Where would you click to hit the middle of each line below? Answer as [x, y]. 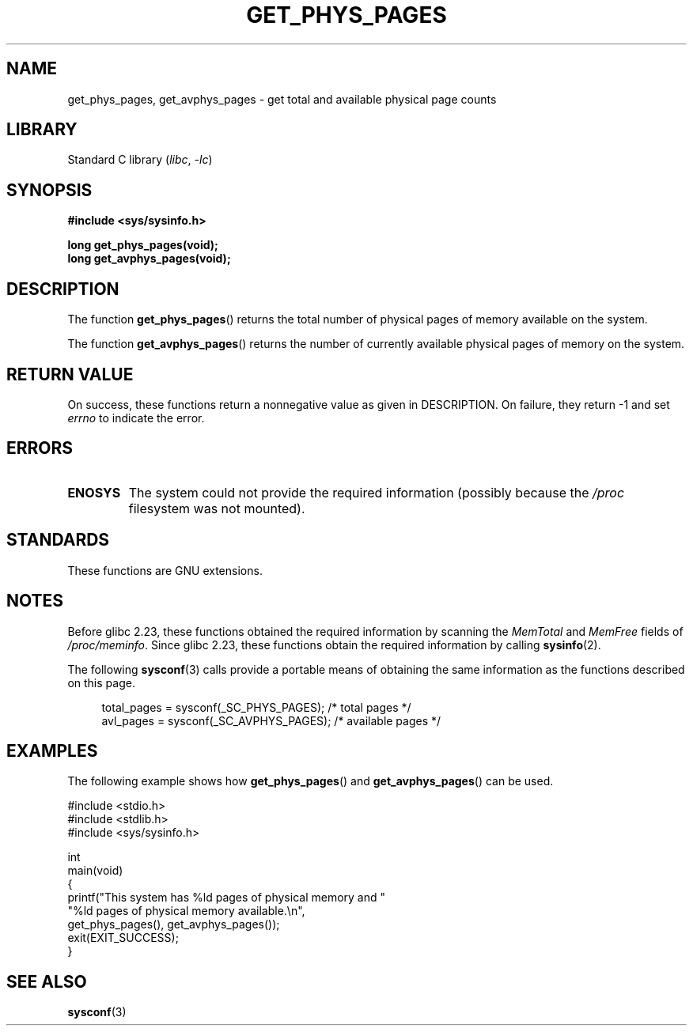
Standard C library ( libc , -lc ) [140, 160]
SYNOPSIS [49, 190]
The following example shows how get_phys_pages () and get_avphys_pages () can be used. [311, 781]
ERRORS [40, 448]
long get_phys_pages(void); [143, 245]
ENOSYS [94, 492]
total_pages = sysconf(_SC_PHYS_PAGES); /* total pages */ [256, 707]
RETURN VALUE [70, 374]
